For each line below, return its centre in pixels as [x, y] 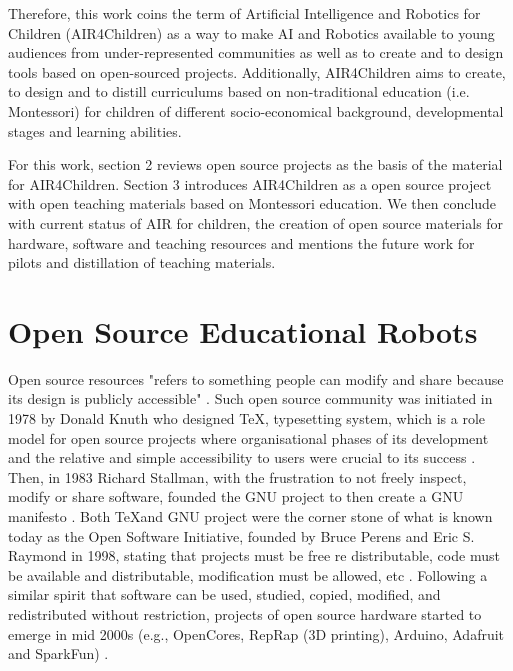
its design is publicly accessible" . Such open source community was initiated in [250, 398]
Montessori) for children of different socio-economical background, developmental [256, 110]
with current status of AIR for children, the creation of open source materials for [256, 222]
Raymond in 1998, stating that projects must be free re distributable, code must [254, 555]
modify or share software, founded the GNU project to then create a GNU [236, 496]
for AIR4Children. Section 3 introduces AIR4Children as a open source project [250, 183]
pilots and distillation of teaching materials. [142, 262]
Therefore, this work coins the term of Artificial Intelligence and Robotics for [244, 13]
